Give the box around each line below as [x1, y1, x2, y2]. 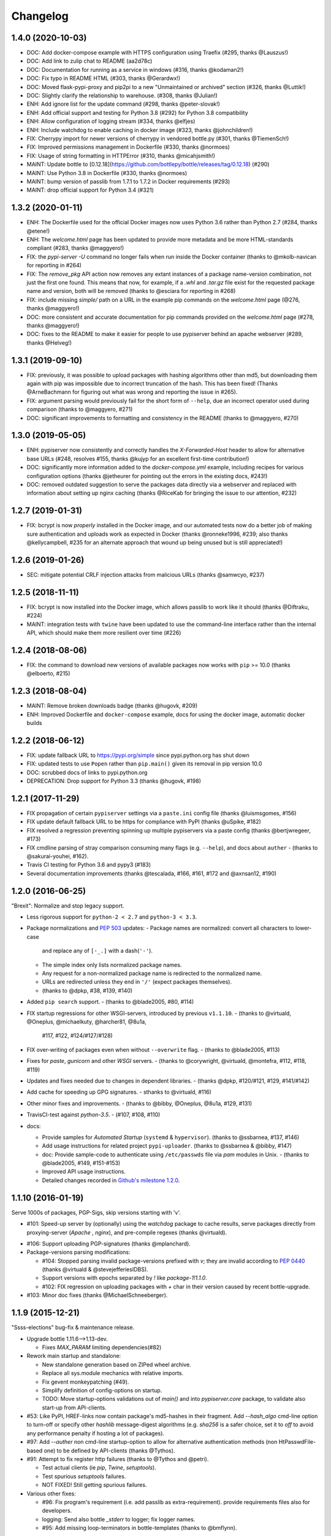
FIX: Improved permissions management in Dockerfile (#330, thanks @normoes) [26, 143, 230, 151]
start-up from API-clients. [42, 1404, 107, 1411]
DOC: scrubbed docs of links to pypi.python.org [26, 769, 148, 776]
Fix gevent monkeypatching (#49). [42, 1378, 129, 1385]
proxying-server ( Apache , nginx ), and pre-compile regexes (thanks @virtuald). [26, 1229, 227, 1236]
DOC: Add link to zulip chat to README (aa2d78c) [26, 57, 153, 65]
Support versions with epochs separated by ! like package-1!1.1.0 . [42, 1274, 208, 1282]
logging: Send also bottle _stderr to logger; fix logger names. [42, 1515, 196, 1523]
